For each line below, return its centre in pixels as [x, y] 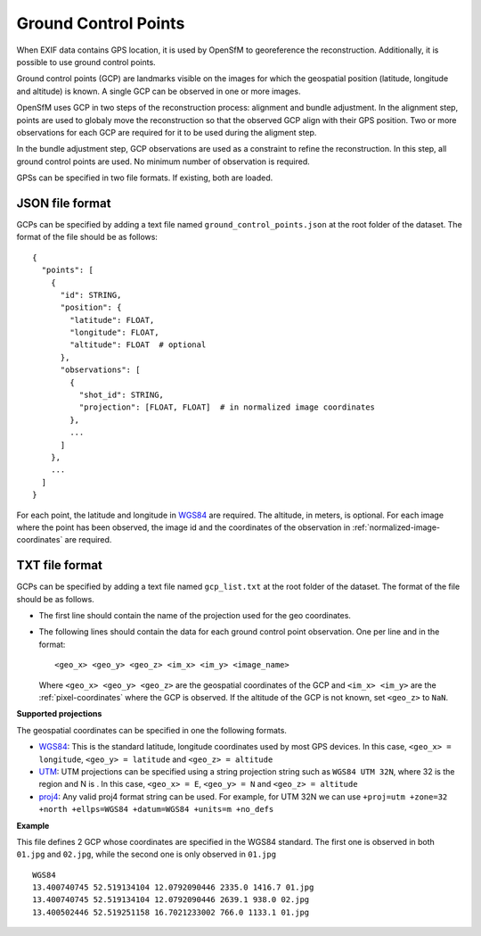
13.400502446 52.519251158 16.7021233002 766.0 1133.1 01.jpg [171, 912]
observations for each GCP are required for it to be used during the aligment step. [167, 132]
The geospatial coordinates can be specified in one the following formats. [151, 730]
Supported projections [59, 714]
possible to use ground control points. [86, 62]
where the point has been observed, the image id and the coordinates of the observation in [183, 527]
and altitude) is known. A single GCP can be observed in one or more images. [159, 91]
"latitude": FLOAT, [112, 320]
